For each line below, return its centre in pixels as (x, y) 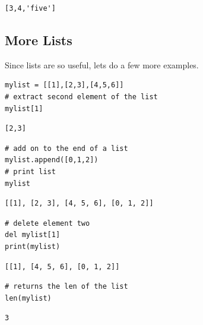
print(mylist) (33, 246)
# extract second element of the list (81, 97)
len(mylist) (28, 298)
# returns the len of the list (66, 287)
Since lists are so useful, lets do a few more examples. (102, 64)
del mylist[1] (33, 235)
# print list (30, 171)
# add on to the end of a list (66, 148)
